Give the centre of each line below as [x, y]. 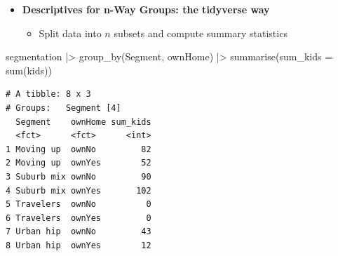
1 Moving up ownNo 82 [79, 149]
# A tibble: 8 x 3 [48, 94]
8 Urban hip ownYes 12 [79, 245]
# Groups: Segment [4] [63, 108]
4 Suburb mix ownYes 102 [79, 190]
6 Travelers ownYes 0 [79, 218]
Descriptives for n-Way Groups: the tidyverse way [146, 9]
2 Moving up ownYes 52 [79, 163]
